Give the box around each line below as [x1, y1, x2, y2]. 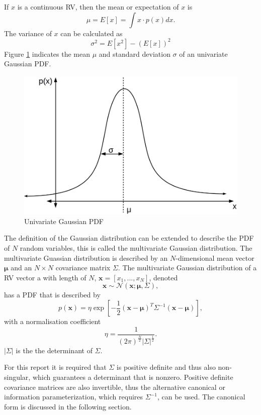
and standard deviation [99, 48, 170, 59]
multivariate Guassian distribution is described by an [4, 252, 168, 263]
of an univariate [179, 48, 228, 59]
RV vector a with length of [4, 272, 86, 282]
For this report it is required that [4, 362, 107, 372]
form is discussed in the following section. [4, 401, 132, 411]
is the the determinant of [16, 345, 93, 355]
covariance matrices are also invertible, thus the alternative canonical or [4, 381, 225, 392]
